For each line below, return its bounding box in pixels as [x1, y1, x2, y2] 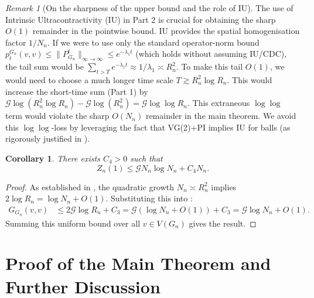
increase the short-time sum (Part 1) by [5, 85, 148, 97]
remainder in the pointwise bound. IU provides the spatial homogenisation [32, 25, 300, 37]
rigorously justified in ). [5, 132, 90, 145]
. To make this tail [176, 60, 243, 73]
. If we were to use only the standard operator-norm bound [47, 36, 260, 48]
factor [5, 36, 26, 48]
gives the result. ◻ [189, 217, 257, 229]
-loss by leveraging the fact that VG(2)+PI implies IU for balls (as [51, 121, 291, 133]
